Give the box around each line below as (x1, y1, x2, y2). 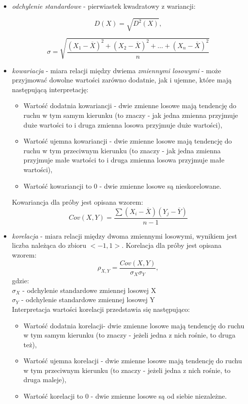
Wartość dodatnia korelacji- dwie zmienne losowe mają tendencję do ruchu (23, 320, 245, 330)
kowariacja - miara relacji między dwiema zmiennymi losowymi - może (12, 65, 221, 75)
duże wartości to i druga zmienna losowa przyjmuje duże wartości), (23, 119, 222, 129)
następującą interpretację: (12, 84, 89, 94)
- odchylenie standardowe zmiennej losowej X (22, 285, 156, 295)
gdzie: (12, 275, 29, 286)
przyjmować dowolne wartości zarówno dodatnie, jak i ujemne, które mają (12, 75, 232, 85)
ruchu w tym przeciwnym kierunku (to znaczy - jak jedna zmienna (23, 145, 221, 155)
